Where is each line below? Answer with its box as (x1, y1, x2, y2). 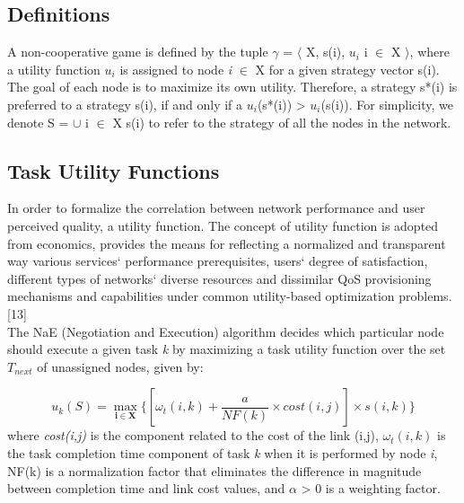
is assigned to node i (119, 59, 232, 78)
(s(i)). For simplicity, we (320, 94, 453, 113)
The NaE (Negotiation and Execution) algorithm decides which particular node (7, 322, 444, 340)
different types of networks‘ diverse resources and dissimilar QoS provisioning (7, 269, 432, 287)
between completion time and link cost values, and (7, 479, 285, 498)
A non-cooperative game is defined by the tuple (7, 42, 268, 61)
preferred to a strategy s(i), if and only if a (7, 94, 243, 113)
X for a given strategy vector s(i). (255, 59, 440, 78)
